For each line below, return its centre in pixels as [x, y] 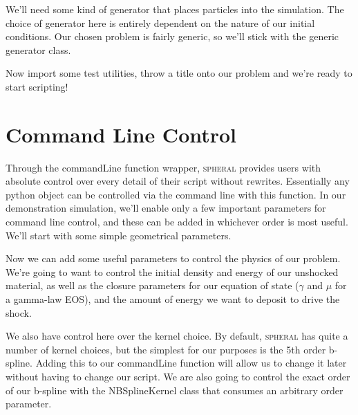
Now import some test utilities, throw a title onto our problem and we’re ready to [179, 73]
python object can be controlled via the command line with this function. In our [176, 194]
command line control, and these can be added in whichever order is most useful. [177, 222]
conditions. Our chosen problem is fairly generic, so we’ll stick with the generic [172, 36]
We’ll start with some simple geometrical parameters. [119, 235]
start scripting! [37, 86]
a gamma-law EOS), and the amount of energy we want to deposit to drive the [173, 299]
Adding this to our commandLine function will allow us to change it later [191, 363]
